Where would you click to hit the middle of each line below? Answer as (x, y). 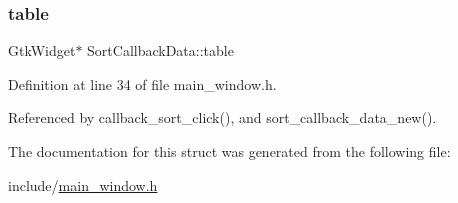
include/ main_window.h (83, 184)
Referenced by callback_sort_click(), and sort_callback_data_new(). (222, 117)
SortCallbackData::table (160, 50)
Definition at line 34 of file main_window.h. (142, 83)
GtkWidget (42, 50)
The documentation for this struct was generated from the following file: (229, 151)
